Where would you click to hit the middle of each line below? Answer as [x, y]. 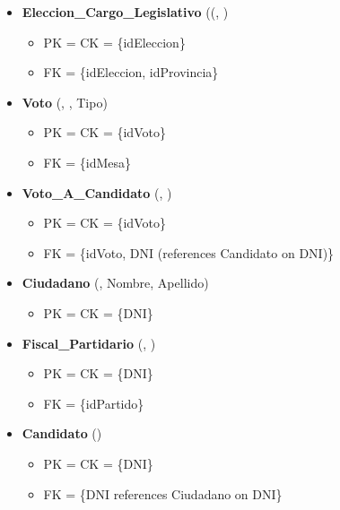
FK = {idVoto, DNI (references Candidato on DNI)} [189, 252]
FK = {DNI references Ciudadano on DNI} [163, 493]
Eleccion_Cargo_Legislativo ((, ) [125, 12]
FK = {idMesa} [87, 162]
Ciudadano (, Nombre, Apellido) [115, 283]
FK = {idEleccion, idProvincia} [131, 72]
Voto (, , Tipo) [65, 102]
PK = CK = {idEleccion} [114, 42]
